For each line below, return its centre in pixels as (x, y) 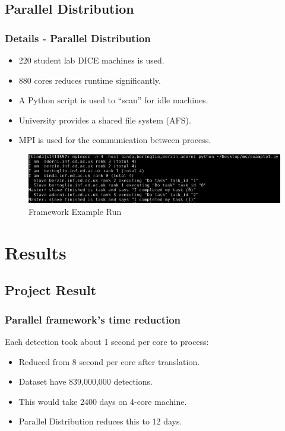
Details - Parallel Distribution (78, 38)
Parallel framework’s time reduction (93, 319)
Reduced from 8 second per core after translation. (109, 361)
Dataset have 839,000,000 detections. (85, 381)
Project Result (51, 290)
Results (36, 252)
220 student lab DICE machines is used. (91, 60)
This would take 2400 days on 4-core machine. (103, 401)
